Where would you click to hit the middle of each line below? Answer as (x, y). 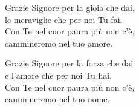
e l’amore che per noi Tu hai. (59, 75)
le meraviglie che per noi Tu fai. (64, 19)
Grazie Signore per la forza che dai (69, 63)
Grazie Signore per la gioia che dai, (70, 7)
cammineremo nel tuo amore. (59, 43)
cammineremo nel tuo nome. (57, 99)
